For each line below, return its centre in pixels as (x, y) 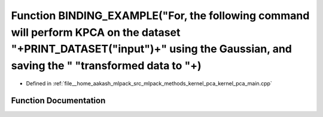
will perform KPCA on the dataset (96, 32)
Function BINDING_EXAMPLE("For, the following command (160, 16)
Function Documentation (58, 101)
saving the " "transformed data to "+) (106, 66)
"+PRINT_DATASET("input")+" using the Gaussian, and (152, 49)
